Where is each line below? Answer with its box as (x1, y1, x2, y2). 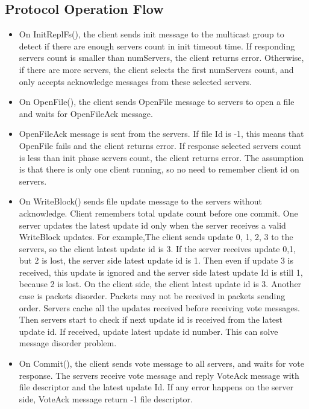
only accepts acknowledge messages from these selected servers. (19, 75, 252, 87)
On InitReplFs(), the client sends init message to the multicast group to (19, 28, 284, 40)
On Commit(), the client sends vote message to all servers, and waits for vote (19, 357, 304, 370)
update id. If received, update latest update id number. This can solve (19, 325, 278, 337)
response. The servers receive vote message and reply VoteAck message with (19, 369, 299, 381)
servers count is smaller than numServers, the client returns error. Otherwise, (19, 51, 304, 64)
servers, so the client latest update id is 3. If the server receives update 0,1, (19, 242, 296, 255)
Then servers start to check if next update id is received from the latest (19, 313, 283, 326)
